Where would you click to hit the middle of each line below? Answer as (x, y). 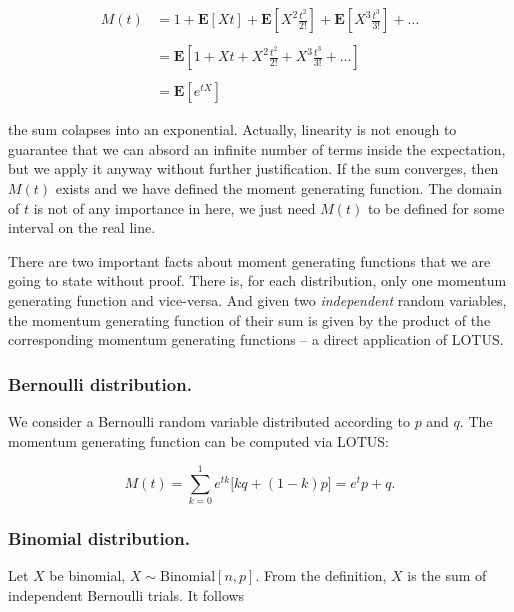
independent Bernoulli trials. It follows (126, 595)
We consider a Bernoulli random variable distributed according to (209, 420)
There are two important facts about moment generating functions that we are (249, 260)
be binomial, (87, 575)
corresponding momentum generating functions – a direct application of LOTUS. (256, 339)
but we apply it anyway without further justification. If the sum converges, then (253, 168)
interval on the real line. (82, 227)
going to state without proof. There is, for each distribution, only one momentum (257, 280)
